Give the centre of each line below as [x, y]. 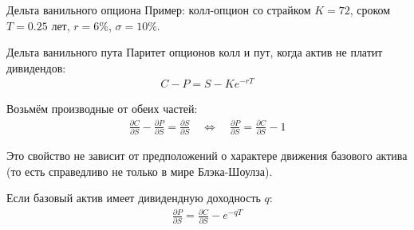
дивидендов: [36, 67]
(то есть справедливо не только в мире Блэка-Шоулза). [140, 171]
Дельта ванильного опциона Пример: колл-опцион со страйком [159, 10]
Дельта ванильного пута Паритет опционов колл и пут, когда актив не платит [195, 52]
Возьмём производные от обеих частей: [102, 109]
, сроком [370, 10]
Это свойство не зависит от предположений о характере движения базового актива [207, 155]
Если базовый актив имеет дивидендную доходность [134, 198]
